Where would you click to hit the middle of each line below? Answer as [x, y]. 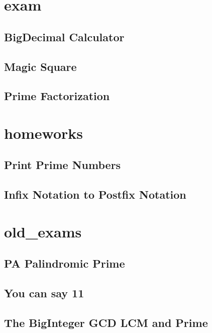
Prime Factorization [57, 96]
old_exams [43, 231]
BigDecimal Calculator [64, 36]
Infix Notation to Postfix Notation [95, 194]
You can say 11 [44, 293]
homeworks [44, 133]
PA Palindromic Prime [65, 263]
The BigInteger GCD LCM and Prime [106, 322]
